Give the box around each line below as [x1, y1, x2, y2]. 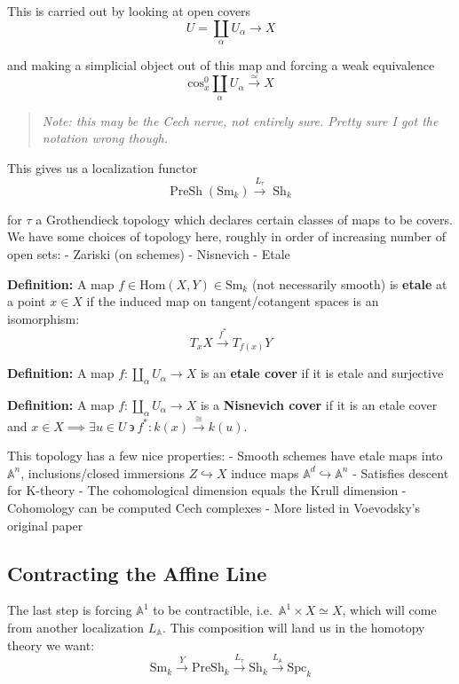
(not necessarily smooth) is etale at [251, 274, 447, 293]
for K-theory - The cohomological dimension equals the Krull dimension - [7, 481, 407, 499]
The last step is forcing [7, 601, 132, 619]
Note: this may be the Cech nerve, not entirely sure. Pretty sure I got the [42, 111, 439, 130]
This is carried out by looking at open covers [7, 2, 251, 20]
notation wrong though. [42, 129, 168, 147]
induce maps [231, 463, 299, 482]
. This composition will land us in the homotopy [162, 617, 425, 636]
